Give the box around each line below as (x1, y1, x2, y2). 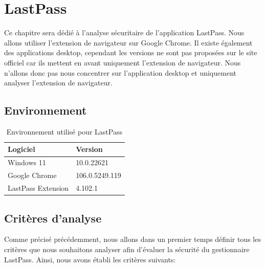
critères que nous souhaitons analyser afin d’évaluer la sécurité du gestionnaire (4, 243, 250, 254)
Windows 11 (8, 157, 46, 168)
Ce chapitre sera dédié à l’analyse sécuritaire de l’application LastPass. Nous (4, 27, 245, 38)
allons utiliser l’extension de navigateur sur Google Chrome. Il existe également (4, 37, 253, 48)
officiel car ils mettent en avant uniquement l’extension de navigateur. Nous (4, 57, 241, 68)
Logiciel (8, 144, 35, 154)
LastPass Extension (8, 183, 69, 193)
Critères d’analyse (4, 210, 102, 226)
